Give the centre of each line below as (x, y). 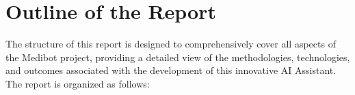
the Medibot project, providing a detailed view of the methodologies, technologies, (178, 57)
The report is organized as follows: (78, 83)
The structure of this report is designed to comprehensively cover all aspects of (171, 44)
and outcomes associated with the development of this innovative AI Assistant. (171, 70)
